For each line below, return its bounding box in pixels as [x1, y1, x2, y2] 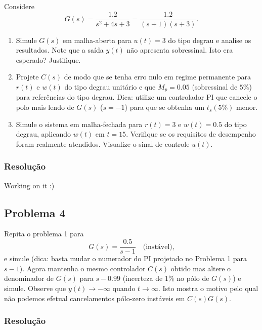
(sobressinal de [192, 81, 238, 92]
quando [112, 282, 136, 293]
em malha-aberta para [63, 34, 132, 45]
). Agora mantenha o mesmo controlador [19, 263, 146, 273]
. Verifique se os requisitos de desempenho [126, 129, 256, 139]
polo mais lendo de [16, 102, 74, 112]
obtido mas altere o [170, 263, 231, 273]
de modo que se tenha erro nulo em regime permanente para [64, 71, 251, 82]
